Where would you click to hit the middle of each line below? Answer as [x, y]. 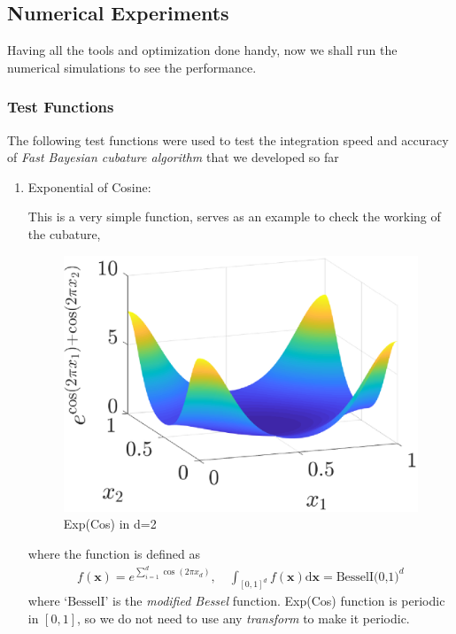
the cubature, [64, 233]
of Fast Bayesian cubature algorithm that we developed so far [173, 157]
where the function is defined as [114, 553]
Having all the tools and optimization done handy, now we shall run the [202, 50]
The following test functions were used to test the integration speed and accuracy [228, 139]
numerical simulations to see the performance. [132, 67]
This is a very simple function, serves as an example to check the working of [234, 216]
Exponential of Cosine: [89, 186]
